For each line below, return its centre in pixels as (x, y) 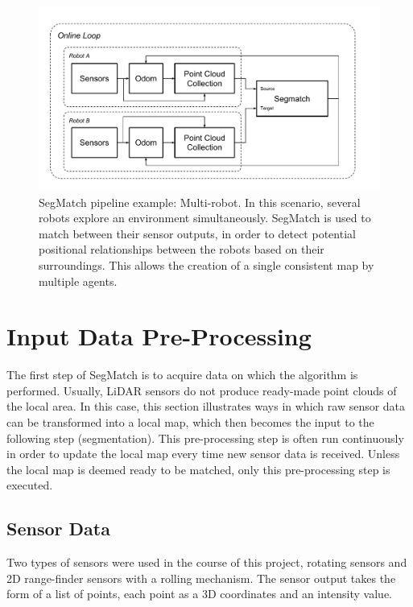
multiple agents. (78, 281)
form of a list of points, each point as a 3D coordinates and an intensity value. (199, 594)
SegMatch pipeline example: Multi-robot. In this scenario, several (200, 202)
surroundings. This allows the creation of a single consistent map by (206, 264)
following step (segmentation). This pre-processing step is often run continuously (205, 438)
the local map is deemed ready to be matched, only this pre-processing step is (198, 469)
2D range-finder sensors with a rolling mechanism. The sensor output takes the (201, 578)
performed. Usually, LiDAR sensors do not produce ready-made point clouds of (202, 390)
